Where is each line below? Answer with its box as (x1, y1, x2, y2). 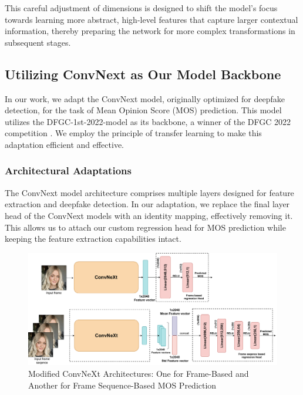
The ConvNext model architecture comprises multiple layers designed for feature (5, 186, 294, 198)
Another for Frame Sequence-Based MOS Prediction (28, 379, 217, 391)
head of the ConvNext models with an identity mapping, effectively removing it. (5, 209, 293, 221)
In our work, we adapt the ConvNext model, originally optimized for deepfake (5, 92, 285, 104)
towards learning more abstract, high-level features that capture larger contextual (5, 13, 298, 25)
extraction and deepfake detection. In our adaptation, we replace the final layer (5, 198, 290, 210)
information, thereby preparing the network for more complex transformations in (5, 25, 295, 37)
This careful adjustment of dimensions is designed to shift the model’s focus (5, 2, 278, 13)
